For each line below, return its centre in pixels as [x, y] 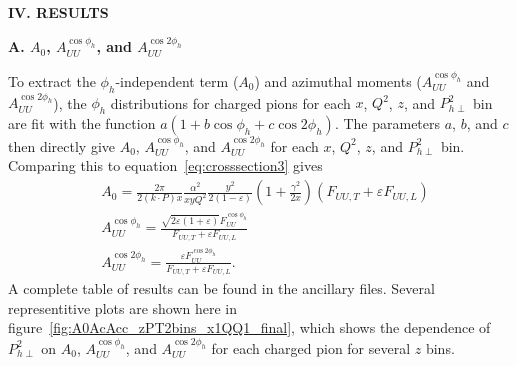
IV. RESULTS [58, 12]
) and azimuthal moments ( [338, 80]
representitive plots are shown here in [123, 307]
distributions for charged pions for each [230, 102]
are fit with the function [82, 123]
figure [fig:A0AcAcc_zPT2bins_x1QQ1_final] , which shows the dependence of [249, 327]
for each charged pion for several [311, 347]
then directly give [61, 145]
